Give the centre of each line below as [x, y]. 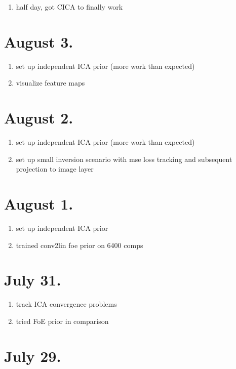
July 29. [33, 356]
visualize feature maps [50, 83]
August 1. [39, 203]
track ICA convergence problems [66, 304]
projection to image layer [55, 169]
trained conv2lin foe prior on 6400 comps [80, 245]
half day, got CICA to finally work [69, 7]
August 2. [39, 118]
